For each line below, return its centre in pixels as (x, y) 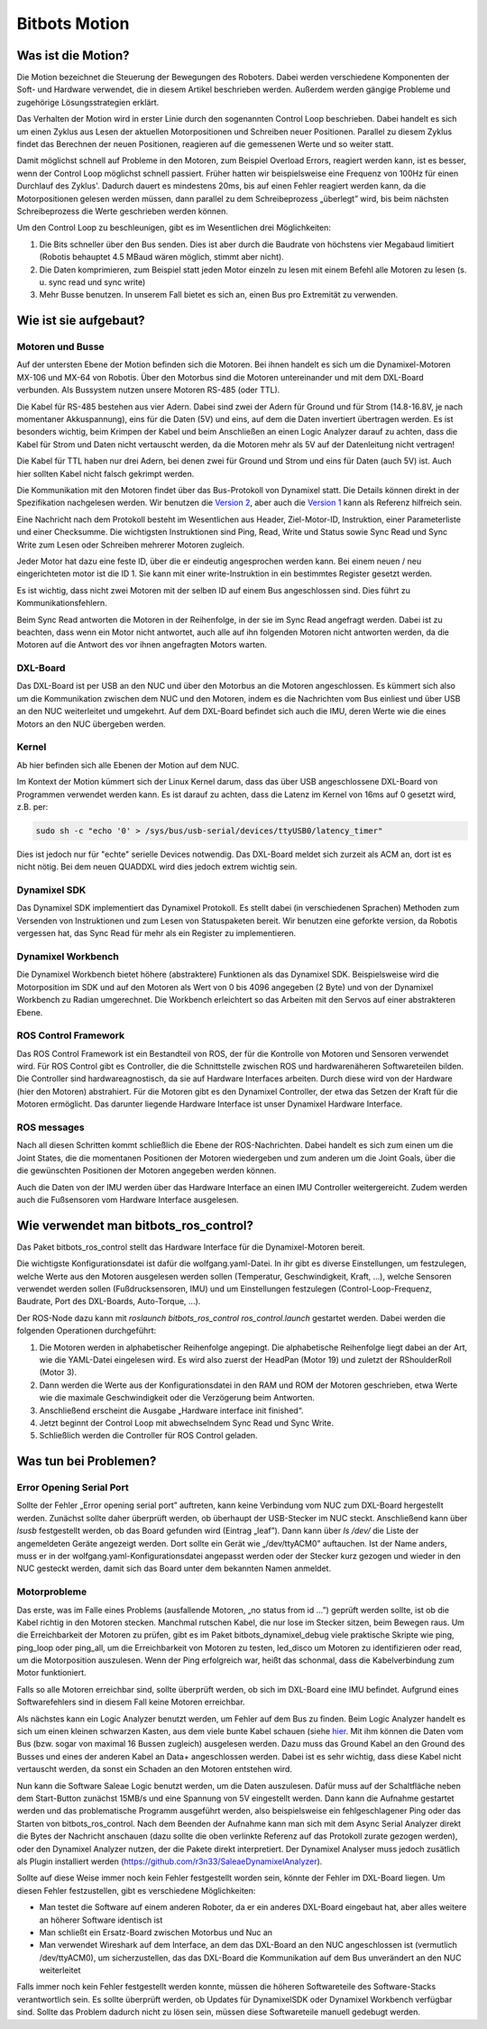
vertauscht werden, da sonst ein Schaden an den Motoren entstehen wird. (155, 1769)
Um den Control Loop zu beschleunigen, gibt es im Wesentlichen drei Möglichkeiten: (174, 228)
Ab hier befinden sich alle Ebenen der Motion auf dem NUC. (128, 765)
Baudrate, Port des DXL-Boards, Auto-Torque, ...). (109, 1301)
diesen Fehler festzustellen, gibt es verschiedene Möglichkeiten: (136, 1890)
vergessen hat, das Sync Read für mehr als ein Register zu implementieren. (156, 933)
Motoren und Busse (60, 347)
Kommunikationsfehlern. (62, 603)
